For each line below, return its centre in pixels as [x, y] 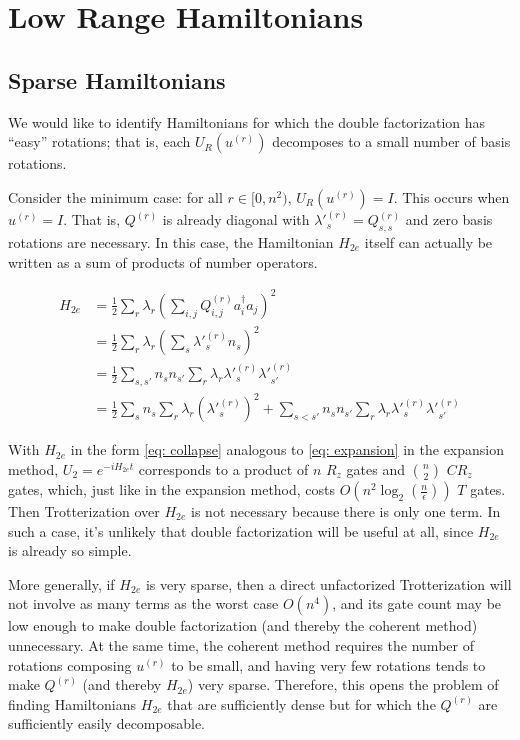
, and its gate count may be [417, 603]
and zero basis [449, 219]
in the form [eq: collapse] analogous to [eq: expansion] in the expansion [287, 449]
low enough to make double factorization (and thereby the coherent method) [243, 625]
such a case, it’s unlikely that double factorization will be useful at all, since [241, 530]
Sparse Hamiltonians [117, 79]
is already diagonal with [236, 219]
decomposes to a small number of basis [391, 141]
